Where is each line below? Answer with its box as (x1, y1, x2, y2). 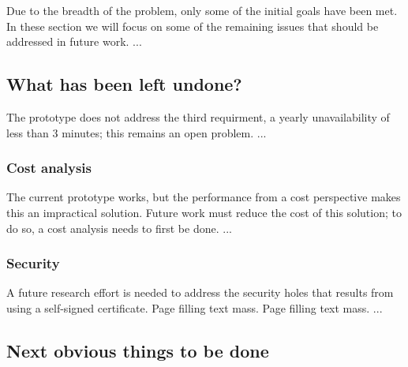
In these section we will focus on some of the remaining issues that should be (6, 17, 379, 34)
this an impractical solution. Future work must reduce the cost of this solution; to (6, 204, 402, 220)
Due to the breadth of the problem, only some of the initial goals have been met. (6, 2, 398, 18)
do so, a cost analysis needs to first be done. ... (6, 219, 232, 236)
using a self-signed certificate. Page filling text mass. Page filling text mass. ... (6, 299, 383, 316)
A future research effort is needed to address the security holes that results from (6, 284, 394, 301)
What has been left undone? (6, 72, 242, 96)
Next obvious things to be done (6, 338, 269, 362)
